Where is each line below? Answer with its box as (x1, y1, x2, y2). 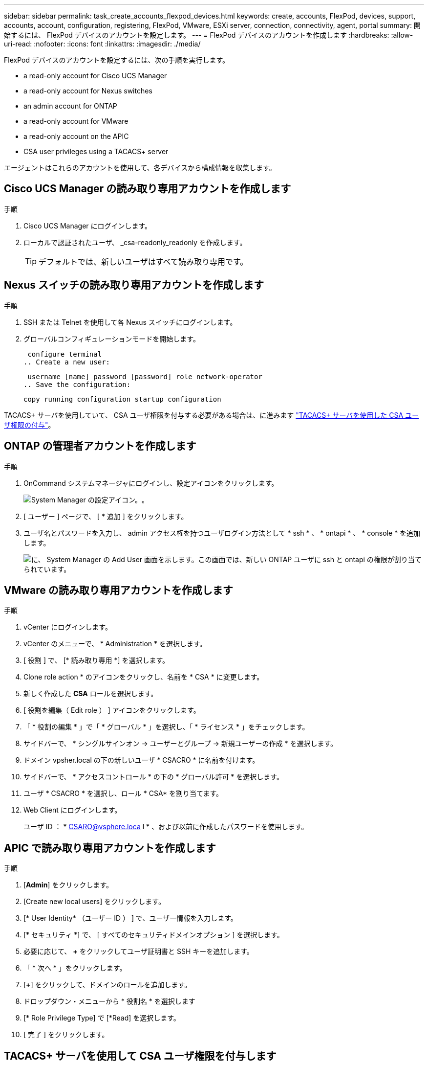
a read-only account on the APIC (23, 132, 129, 140)
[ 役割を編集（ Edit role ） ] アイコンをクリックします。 (23, 706, 200, 715)
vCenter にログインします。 (23, 623, 112, 632)
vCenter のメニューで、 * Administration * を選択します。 (23, 639, 207, 648)
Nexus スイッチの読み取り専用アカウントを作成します (4, 279, 264, 292)
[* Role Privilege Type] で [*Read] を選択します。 (23, 1014, 180, 1022)
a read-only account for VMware (23, 117, 128, 125)
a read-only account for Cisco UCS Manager (23, 71, 167, 80)
